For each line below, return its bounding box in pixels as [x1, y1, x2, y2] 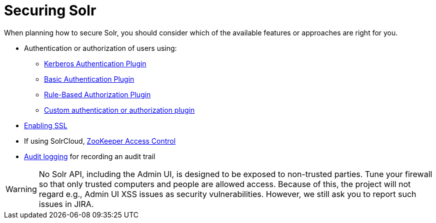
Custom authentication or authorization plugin [44, 105, 195, 114]
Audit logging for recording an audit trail [24, 152, 155, 161]
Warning [5, 184, 37, 194]
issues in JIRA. [38, 199, 94, 209]
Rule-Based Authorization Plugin [44, 90, 151, 99]
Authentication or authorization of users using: [24, 43, 177, 52]
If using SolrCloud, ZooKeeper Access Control [24, 136, 176, 145]
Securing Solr [4, 2, 96, 19]
